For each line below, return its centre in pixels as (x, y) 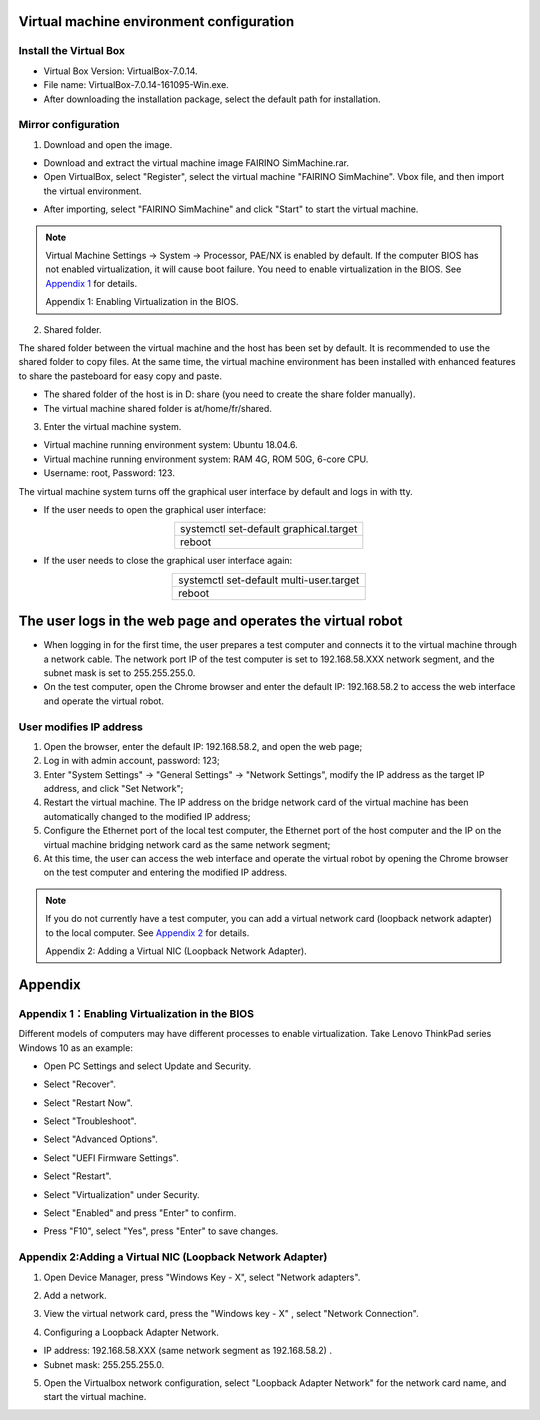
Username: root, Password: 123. (109, 473)
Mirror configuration (69, 125)
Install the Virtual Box (71, 51)
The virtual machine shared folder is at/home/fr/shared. (157, 408)
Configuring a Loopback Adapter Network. (131, 1332)
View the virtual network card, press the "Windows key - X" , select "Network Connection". (231, 1314)
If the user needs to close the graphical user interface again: (168, 561)
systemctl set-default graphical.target (269, 529)
